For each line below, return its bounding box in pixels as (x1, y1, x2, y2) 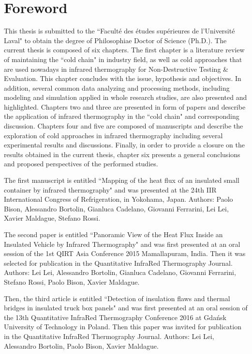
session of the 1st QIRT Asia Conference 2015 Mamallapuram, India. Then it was (4, 248, 246, 258)
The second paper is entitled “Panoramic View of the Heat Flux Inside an (4, 229, 223, 239)
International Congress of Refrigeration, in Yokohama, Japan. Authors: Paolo (4, 194, 233, 204)
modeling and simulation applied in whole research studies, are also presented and (4, 92, 247, 102)
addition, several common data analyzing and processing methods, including (4, 82, 230, 93)
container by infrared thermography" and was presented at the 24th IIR (4, 184, 217, 194)
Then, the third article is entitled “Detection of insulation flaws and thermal (4, 293, 230, 303)
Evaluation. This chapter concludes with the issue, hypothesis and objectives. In (4, 73, 241, 83)
